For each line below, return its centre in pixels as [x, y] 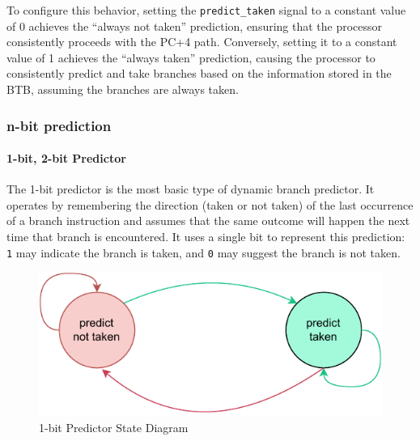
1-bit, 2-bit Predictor [66, 158]
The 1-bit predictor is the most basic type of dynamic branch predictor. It [191, 189]
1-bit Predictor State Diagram [114, 427]
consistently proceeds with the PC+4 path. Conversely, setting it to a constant [202, 42]
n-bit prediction [59, 125]
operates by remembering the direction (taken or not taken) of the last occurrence [210, 204]
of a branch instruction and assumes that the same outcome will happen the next [208, 220]
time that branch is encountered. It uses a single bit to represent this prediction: [206, 237]
